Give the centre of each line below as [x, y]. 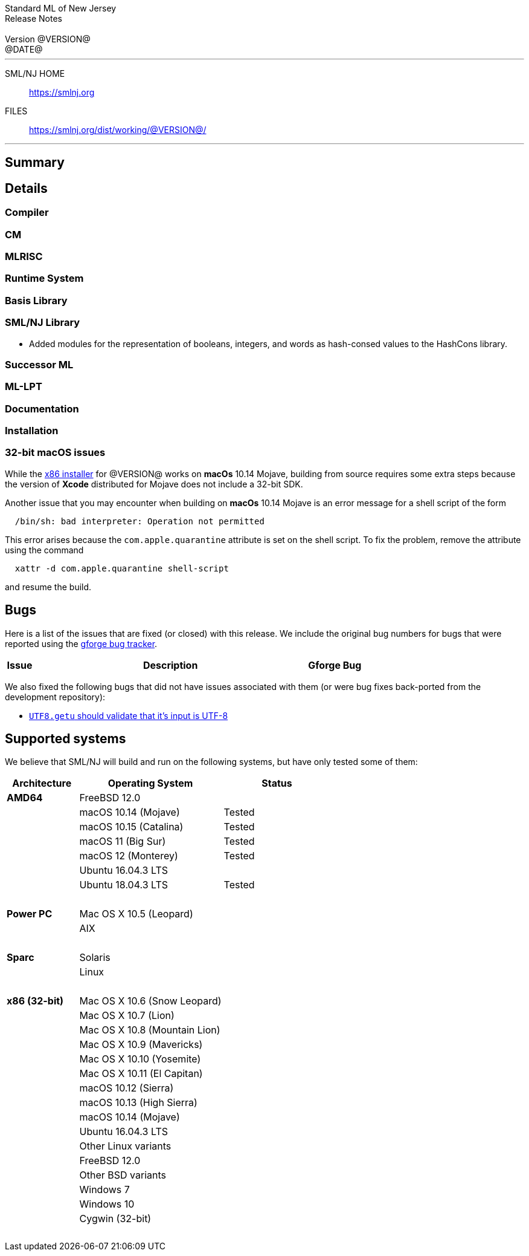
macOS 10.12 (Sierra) [127, 1088]
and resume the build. [48, 587]
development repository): [55, 697]
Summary [35, 163]
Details [26, 188]
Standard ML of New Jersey [61, 8]
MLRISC [24, 257]
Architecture [42, 783]
